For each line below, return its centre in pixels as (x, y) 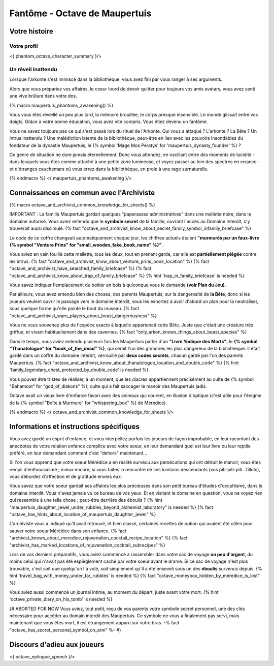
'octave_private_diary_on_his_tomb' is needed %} (61, 599)
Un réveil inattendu (33, 70)
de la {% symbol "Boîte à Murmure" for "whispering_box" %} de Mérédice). (88, 403)
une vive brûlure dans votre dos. (43, 96)
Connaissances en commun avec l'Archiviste (82, 192)
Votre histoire (31, 31)
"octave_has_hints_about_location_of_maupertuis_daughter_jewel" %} (83, 514)
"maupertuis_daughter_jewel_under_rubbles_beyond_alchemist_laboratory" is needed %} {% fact (111, 507)
